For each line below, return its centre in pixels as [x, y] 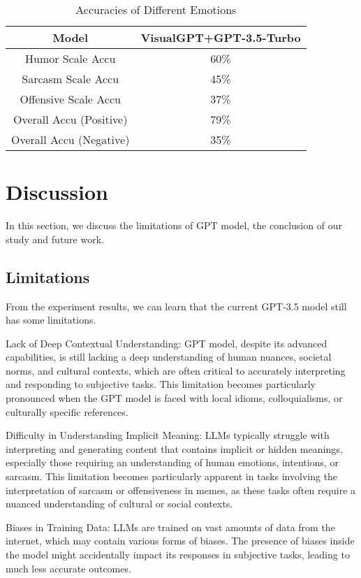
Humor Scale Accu [71, 58]
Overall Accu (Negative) [71, 139]
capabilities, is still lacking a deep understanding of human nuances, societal [169, 357]
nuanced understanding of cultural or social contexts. [119, 504]
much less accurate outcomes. [68, 568]
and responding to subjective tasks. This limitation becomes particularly [161, 384]
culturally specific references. [67, 411]
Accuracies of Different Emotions [156, 9]
